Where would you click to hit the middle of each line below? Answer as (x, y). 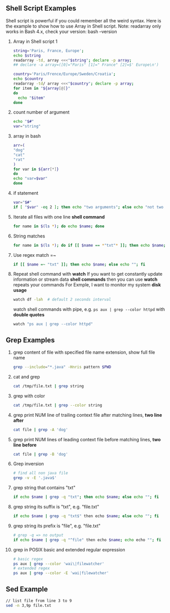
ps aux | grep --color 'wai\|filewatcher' (59, 564)
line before (25, 445)
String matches (29, 236)
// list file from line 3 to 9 (39, 601)
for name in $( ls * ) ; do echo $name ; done (59, 226)
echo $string (27, 56)
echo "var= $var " (30, 179)
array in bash (27, 136)
